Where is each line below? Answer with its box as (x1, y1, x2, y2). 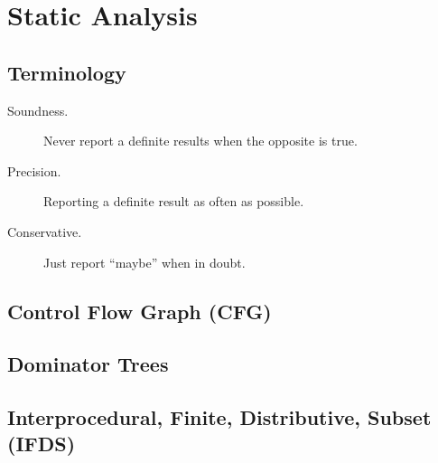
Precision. (7, 161, 61, 180)
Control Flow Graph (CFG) (7, 297, 272, 325)
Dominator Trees (7, 350, 169, 378)
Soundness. (7, 100, 69, 119)
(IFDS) (7, 430, 76, 458)
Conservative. (7, 222, 82, 241)
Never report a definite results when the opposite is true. (43, 131, 358, 150)
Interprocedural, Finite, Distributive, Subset (7, 403, 432, 431)
